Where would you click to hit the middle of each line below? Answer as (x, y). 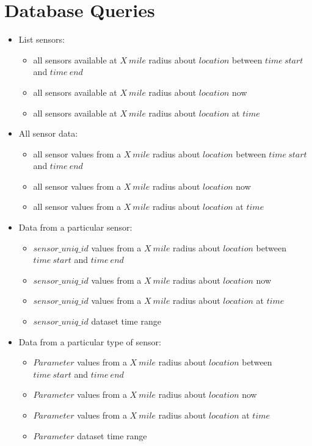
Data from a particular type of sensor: (90, 341)
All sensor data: (48, 133)
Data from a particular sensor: (75, 227)
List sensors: (42, 39)
